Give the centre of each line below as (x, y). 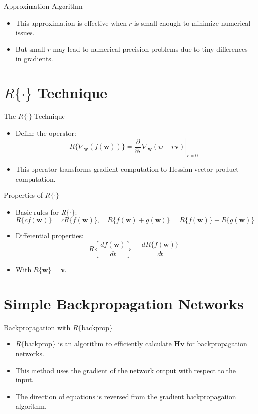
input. (25, 380)
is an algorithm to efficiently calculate (115, 344)
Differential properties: (49, 236)
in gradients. (34, 58)
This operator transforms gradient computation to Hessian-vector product (127, 169)
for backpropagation (217, 344)
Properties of (23, 195)
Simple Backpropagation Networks (124, 303)
